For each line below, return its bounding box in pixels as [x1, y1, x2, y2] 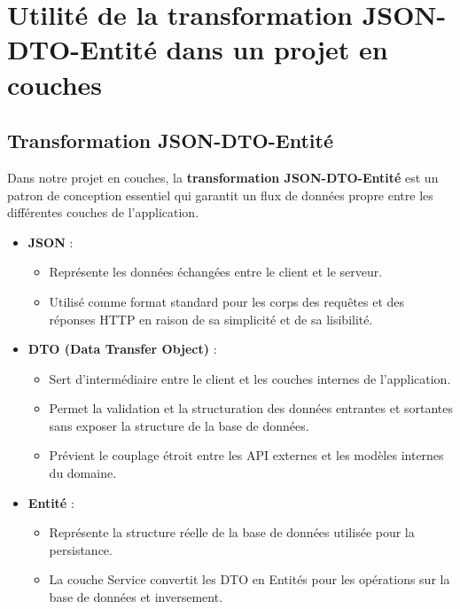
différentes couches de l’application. [7, 203, 199, 222]
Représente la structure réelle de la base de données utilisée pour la [49, 523, 415, 542]
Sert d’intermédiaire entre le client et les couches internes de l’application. [49, 369, 451, 387]
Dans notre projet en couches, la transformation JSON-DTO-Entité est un [7, 168, 439, 186]
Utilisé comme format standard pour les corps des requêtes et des [49, 292, 405, 310]
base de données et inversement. [49, 588, 223, 606]
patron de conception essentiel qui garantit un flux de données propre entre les [7, 185, 433, 204]
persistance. [49, 540, 113, 558]
